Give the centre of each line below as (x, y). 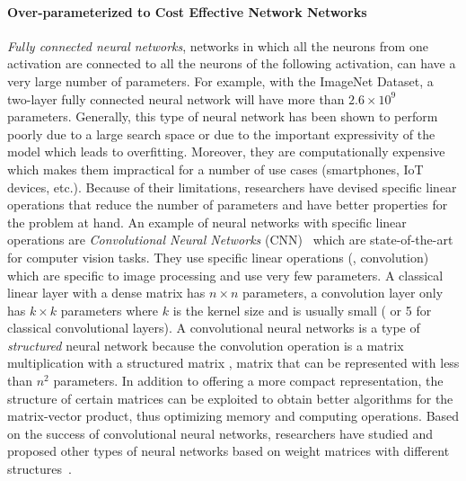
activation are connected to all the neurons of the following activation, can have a (232, 63)
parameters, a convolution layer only (343, 293)
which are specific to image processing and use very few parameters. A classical (225, 275)
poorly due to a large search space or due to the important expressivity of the (221, 134)
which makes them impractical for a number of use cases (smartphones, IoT (215, 169)
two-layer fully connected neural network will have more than (176, 98)
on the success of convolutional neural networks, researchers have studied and (220, 433)
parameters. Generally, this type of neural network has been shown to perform (223, 116)
